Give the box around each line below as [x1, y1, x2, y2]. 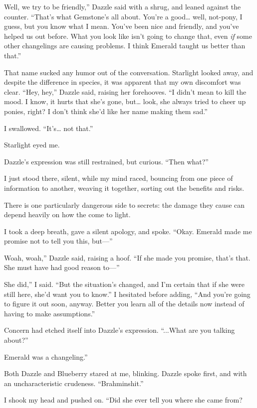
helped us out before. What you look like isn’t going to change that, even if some [4, 30, 252, 41]
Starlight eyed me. [4, 139, 60, 150]
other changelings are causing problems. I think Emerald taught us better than [4, 40, 246, 51]
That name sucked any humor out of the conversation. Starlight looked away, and [4, 67, 254, 77]
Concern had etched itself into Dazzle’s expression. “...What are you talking [4, 325, 235, 335]
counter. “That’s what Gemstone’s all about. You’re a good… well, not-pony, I [4, 11, 243, 21]
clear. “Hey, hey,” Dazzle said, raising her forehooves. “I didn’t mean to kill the [4, 86, 247, 97]
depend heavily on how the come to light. [4, 209, 131, 220]
